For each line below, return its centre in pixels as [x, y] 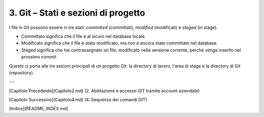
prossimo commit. [39, 57]
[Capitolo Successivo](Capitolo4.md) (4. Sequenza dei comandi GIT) [78, 100]
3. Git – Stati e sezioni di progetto [77, 13]
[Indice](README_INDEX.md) [39, 109]
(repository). [22, 72]
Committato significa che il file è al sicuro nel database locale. [84, 36]
